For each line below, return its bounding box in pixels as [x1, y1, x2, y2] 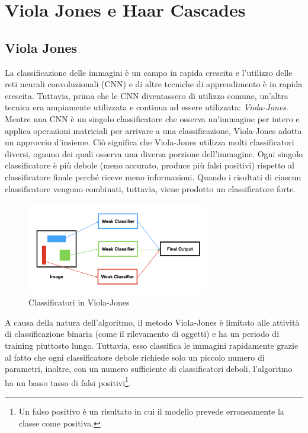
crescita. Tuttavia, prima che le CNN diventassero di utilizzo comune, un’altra [5, 89, 288, 101]
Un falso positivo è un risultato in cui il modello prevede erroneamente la [18, 405, 284, 418]
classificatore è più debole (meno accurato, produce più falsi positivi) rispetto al [5, 159, 295, 171]
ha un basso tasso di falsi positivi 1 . [5, 374, 131, 389]
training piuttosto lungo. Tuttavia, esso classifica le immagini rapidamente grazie [5, 339, 299, 352]
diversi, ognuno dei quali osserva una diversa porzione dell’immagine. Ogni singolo [5, 147, 303, 160]
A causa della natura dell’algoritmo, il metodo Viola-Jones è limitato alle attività [5, 316, 300, 328]
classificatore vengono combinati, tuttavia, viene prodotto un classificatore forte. [5, 182, 296, 195]
